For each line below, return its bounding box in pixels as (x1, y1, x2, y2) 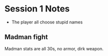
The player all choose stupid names (11, 19, 83, 25)
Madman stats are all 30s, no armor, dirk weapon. (4, 45, 104, 51)
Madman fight (4, 33, 48, 41)
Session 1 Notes (4, 3, 70, 14)
